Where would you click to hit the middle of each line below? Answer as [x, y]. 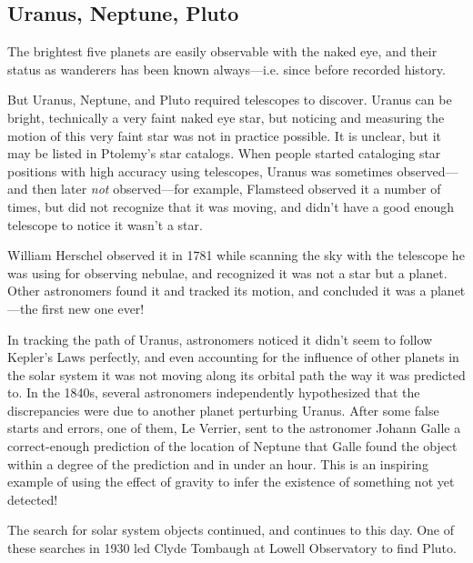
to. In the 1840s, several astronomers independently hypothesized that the [214, 392]
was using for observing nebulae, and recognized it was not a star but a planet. [227, 272]
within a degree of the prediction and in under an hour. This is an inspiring [218, 463]
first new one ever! [93, 308]
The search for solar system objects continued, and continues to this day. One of [231, 530]
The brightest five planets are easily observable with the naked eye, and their [222, 51]
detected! [33, 499]
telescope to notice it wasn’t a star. [105, 224]
